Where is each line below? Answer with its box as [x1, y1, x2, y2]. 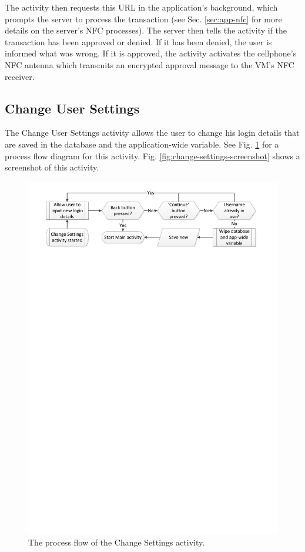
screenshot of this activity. [5, 161, 99, 173]
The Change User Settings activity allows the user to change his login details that [5, 126, 300, 139]
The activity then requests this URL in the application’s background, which [5, 1, 278, 13]
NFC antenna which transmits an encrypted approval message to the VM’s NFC [5, 58, 294, 71]
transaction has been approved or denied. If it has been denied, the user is [5, 35, 272, 48]
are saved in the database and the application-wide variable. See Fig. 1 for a [5, 138, 279, 150]
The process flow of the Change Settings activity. [28, 536, 205, 548]
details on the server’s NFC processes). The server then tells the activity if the [5, 24, 287, 36]
